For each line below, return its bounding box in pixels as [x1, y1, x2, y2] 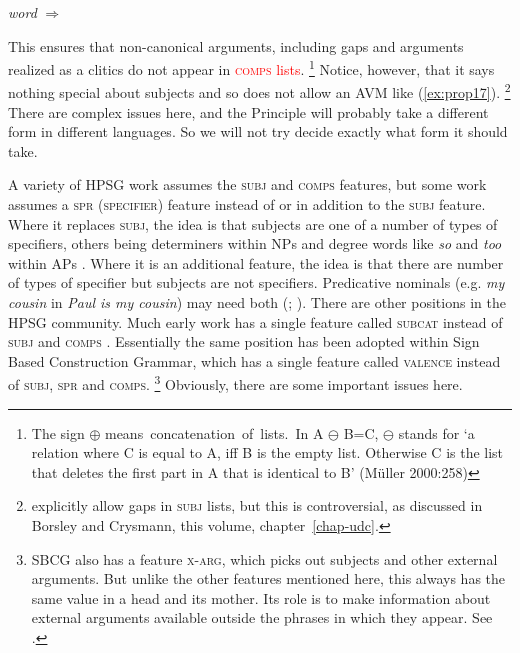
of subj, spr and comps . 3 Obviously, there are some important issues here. [8, 371, 463, 395]
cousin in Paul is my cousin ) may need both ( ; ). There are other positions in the [8, 292, 506, 313]
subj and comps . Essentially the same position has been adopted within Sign [8, 331, 480, 352]
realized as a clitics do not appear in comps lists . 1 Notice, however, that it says [8, 56, 495, 79]
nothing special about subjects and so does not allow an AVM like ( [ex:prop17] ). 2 [8, 79, 511, 103]
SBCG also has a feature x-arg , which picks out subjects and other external [31, 548, 498, 569]
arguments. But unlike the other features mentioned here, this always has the [31, 568, 506, 589]
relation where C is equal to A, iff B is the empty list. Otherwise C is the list [31, 442, 504, 463]
